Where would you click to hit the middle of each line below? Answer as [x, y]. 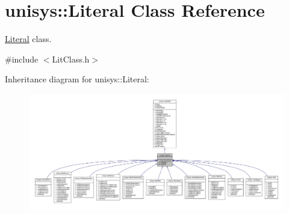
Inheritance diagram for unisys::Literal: [77, 79]
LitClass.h [71, 59]
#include [22, 59]
